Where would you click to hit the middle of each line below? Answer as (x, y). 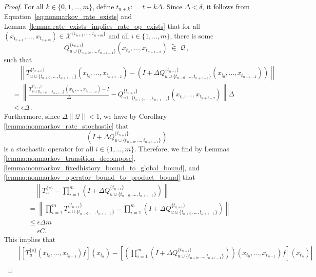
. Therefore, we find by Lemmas (182, 148)
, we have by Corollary (133, 116)
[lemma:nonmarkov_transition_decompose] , (70, 158)
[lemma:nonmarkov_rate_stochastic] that (66, 125)
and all (119, 35)
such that (18, 59)
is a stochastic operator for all (49, 148)
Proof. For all (24, 6)
